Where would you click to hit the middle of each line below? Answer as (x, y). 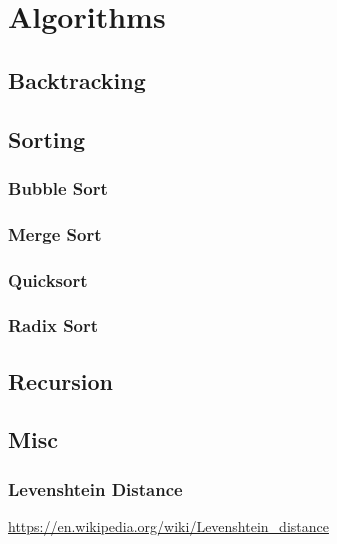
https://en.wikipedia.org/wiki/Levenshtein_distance (168, 526)
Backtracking (77, 79)
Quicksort (48, 279)
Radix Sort (53, 325)
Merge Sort (55, 233)
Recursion (61, 380)
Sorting (47, 138)
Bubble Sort (58, 187)
